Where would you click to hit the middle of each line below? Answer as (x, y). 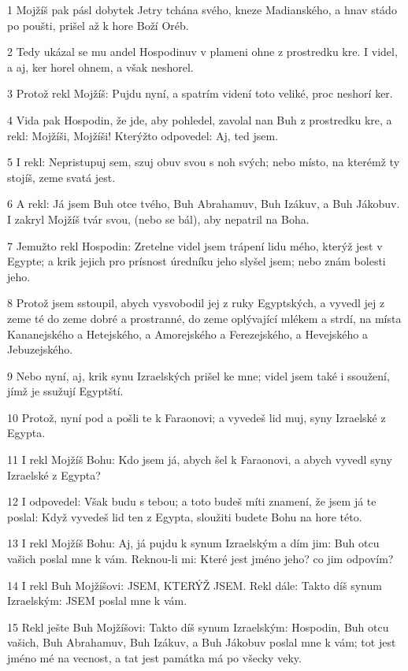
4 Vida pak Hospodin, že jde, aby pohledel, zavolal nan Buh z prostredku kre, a (200, 119)
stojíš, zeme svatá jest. (61, 177)
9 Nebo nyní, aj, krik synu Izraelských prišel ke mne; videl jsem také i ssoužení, (198, 375)
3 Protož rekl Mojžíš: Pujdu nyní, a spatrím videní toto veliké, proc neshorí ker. (200, 93)
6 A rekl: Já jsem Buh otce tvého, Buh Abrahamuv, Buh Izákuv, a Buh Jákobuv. (204, 204)
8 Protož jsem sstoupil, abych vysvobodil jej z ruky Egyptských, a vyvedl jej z (196, 303)
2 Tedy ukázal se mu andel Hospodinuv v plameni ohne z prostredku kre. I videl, (202, 52)
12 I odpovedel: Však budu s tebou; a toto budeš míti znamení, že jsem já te (192, 501)
